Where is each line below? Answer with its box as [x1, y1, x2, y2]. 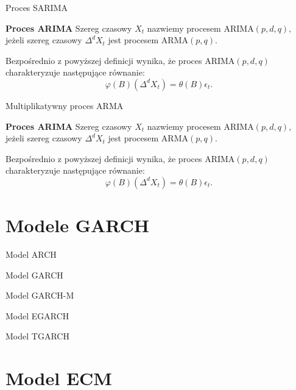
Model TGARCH [5, 330, 69, 342]
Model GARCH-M [5, 289, 74, 302]
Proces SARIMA [5, 1, 68, 13]
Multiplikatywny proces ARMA [5, 99, 124, 112]
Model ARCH [5, 248, 57, 261]
